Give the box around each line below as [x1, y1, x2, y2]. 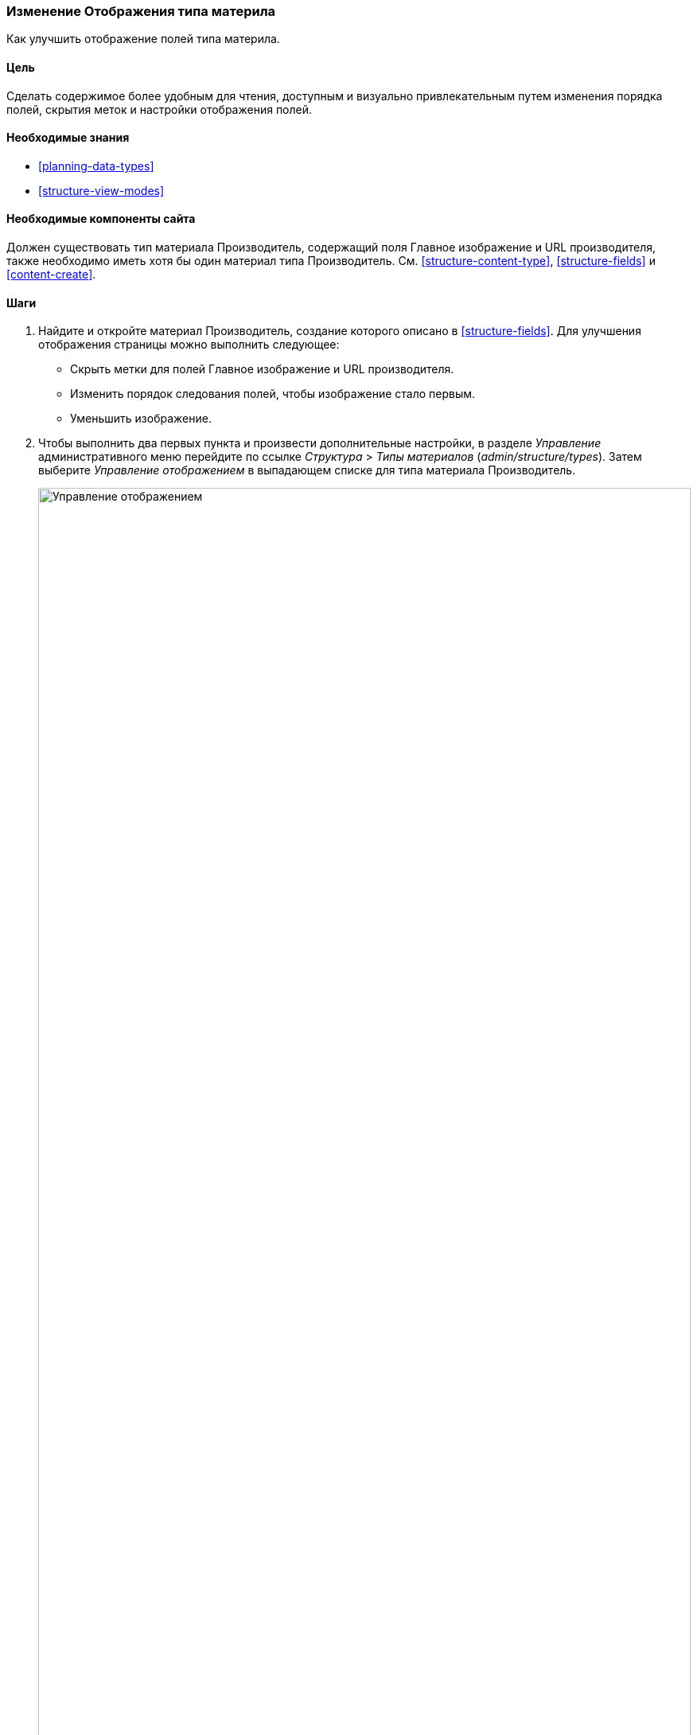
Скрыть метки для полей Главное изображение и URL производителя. [70, 362, 454, 376]
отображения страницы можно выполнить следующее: [38, 337, 340, 352]
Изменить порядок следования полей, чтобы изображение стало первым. [70, 387, 476, 401]
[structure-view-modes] [38, 183, 165, 197]
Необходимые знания [6, 131, 130, 145]
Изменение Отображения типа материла [6, 3, 276, 19]
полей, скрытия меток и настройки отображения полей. [6, 102, 313, 116]
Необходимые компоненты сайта [6, 212, 196, 226]
